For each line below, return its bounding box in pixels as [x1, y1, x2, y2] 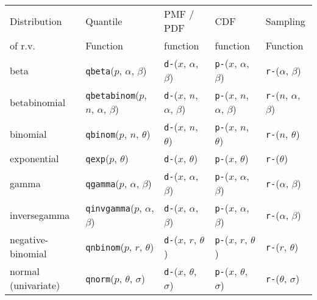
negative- [10, 232, 49, 246]
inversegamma [10, 207, 70, 222]
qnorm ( [85, 271, 115, 285]
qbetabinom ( [85, 88, 140, 102]
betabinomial [10, 95, 66, 109]
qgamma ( [85, 176, 119, 190]
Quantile [85, 13, 123, 28]
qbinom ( [85, 126, 119, 141]
